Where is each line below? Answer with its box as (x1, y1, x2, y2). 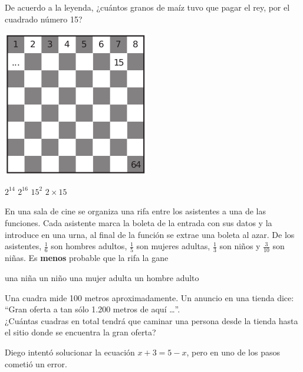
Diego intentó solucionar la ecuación (5, 346, 135, 358)
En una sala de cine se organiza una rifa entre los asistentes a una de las (5, 205, 266, 217)
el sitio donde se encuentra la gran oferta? (5, 326, 156, 338)
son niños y (219, 240, 261, 252)
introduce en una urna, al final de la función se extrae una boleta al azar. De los (5, 228, 295, 240)
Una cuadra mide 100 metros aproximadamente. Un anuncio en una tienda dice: (5, 291, 294, 304)
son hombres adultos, (51, 240, 127, 252)
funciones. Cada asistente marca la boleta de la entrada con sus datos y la (5, 216, 272, 229)
